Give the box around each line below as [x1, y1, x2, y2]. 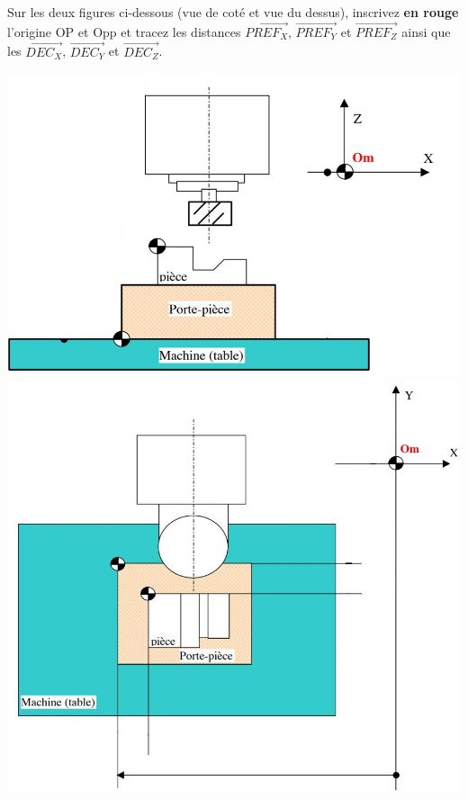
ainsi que [401, 22, 451, 40]
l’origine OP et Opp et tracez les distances [7, 22, 241, 40]
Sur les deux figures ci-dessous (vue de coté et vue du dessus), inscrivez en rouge [7, 3, 459, 21]
